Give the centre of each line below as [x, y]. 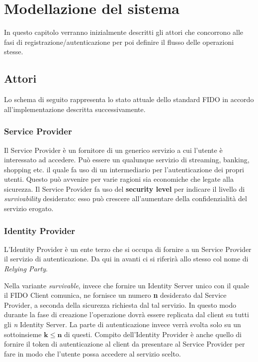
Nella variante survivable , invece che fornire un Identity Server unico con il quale [127, 285]
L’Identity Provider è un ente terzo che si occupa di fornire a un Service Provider [128, 249]
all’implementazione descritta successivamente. [75, 109]
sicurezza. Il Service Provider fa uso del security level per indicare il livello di [125, 188]
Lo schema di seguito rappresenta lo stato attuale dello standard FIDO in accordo [129, 99]
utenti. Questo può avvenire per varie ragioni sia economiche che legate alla [119, 179]
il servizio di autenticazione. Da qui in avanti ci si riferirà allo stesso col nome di [126, 259]
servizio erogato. [29, 208]
